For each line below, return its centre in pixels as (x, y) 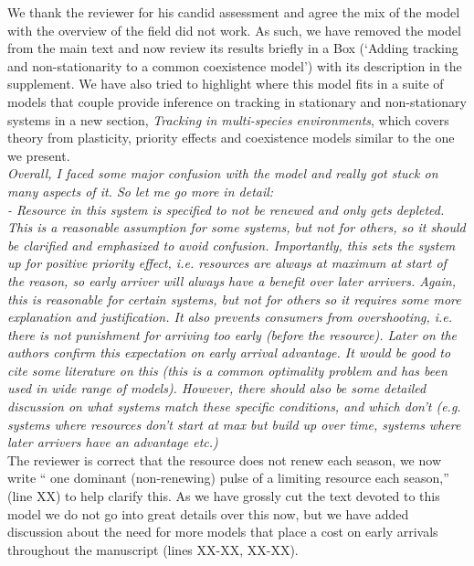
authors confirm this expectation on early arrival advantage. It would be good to (229, 352)
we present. (39, 155)
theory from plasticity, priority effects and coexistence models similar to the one (231, 138)
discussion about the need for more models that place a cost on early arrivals (223, 532)
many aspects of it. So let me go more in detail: (141, 191)
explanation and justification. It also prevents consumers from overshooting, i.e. (230, 317)
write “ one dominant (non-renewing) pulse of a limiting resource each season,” (228, 478)
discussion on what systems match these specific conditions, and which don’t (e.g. (234, 406)
